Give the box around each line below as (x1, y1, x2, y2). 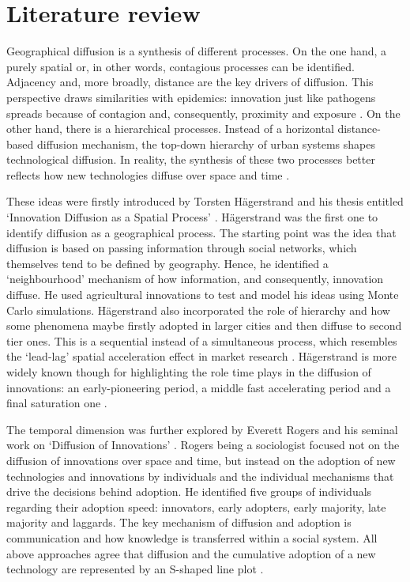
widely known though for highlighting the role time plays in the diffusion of (6, 364, 371, 380)
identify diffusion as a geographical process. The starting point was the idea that (6, 224, 397, 240)
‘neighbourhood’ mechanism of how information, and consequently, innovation (6, 270, 384, 287)
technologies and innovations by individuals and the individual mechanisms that (6, 467, 394, 484)
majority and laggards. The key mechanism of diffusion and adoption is (6, 514, 352, 531)
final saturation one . (6, 395, 107, 411)
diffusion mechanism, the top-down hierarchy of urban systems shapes (36, 135, 375, 152)
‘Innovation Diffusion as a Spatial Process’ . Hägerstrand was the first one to (6, 209, 378, 225)
